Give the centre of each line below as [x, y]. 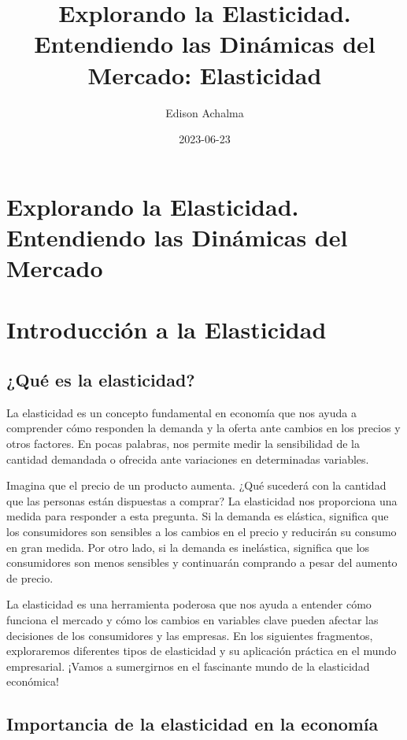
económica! [33, 681]
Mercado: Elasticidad [205, 74]
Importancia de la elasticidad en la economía [192, 724]
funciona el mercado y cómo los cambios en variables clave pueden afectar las [192, 619]
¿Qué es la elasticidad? [101, 380]
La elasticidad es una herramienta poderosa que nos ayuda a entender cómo [189, 604]
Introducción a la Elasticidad [166, 329]
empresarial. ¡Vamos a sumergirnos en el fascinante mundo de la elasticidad [188, 666]
